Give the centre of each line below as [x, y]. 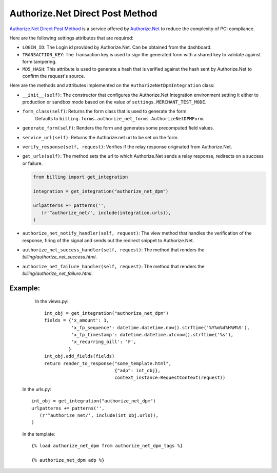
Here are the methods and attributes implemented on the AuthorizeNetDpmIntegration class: [112, 85]
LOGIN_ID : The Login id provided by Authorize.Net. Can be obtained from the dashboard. [117, 47]
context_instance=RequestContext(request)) [170, 378]
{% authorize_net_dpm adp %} [68, 460]
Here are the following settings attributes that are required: [71, 38]
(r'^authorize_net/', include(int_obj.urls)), [99, 415]
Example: [25, 288]
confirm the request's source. [54, 76]
